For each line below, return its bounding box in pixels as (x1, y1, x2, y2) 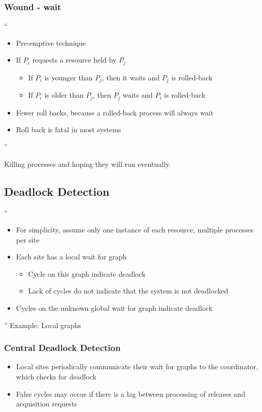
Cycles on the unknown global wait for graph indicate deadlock (16, 302, 213, 313)
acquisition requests (16, 398, 77, 409)
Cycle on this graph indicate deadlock (28, 268, 146, 279)
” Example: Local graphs (4, 319, 81, 330)
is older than (44, 90, 84, 100)
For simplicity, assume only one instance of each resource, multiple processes (16, 224, 254, 234)
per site (16, 234, 40, 245)
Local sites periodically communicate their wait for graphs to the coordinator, (16, 361, 258, 372)
